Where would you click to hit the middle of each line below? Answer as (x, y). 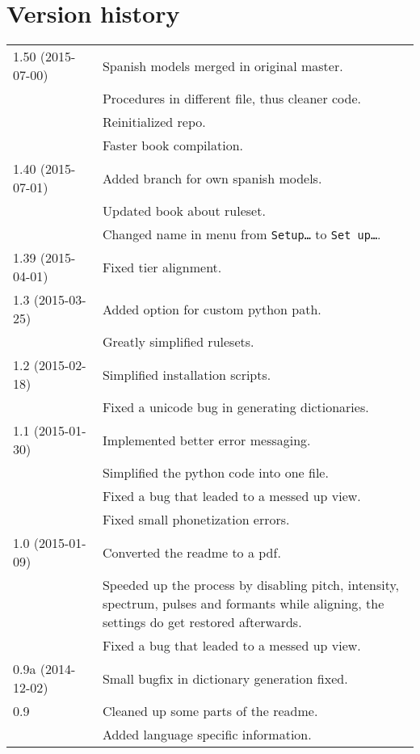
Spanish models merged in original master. (223, 65)
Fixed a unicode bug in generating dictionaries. (235, 407)
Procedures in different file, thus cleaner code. (232, 99)
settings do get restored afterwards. (202, 622)
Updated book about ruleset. (184, 211)
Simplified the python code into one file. (215, 473)
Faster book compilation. (173, 145)
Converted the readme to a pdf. (191, 552)
